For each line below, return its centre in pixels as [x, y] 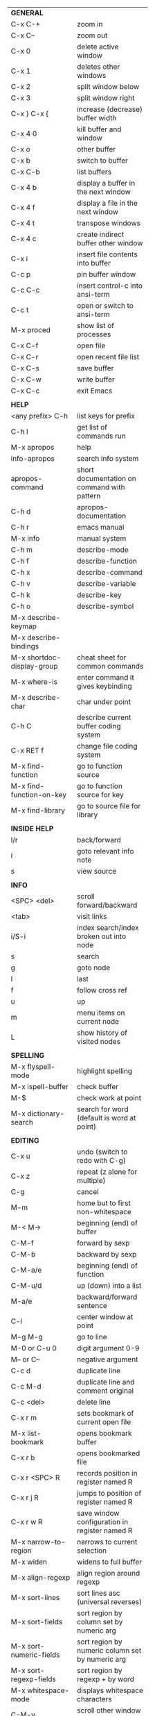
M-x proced [31, 330]
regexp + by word [105, 1679]
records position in [107, 1473]
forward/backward [107, 905]
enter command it [105, 677]
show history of [102, 1033]
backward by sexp [107, 1254]
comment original [105, 1391]
